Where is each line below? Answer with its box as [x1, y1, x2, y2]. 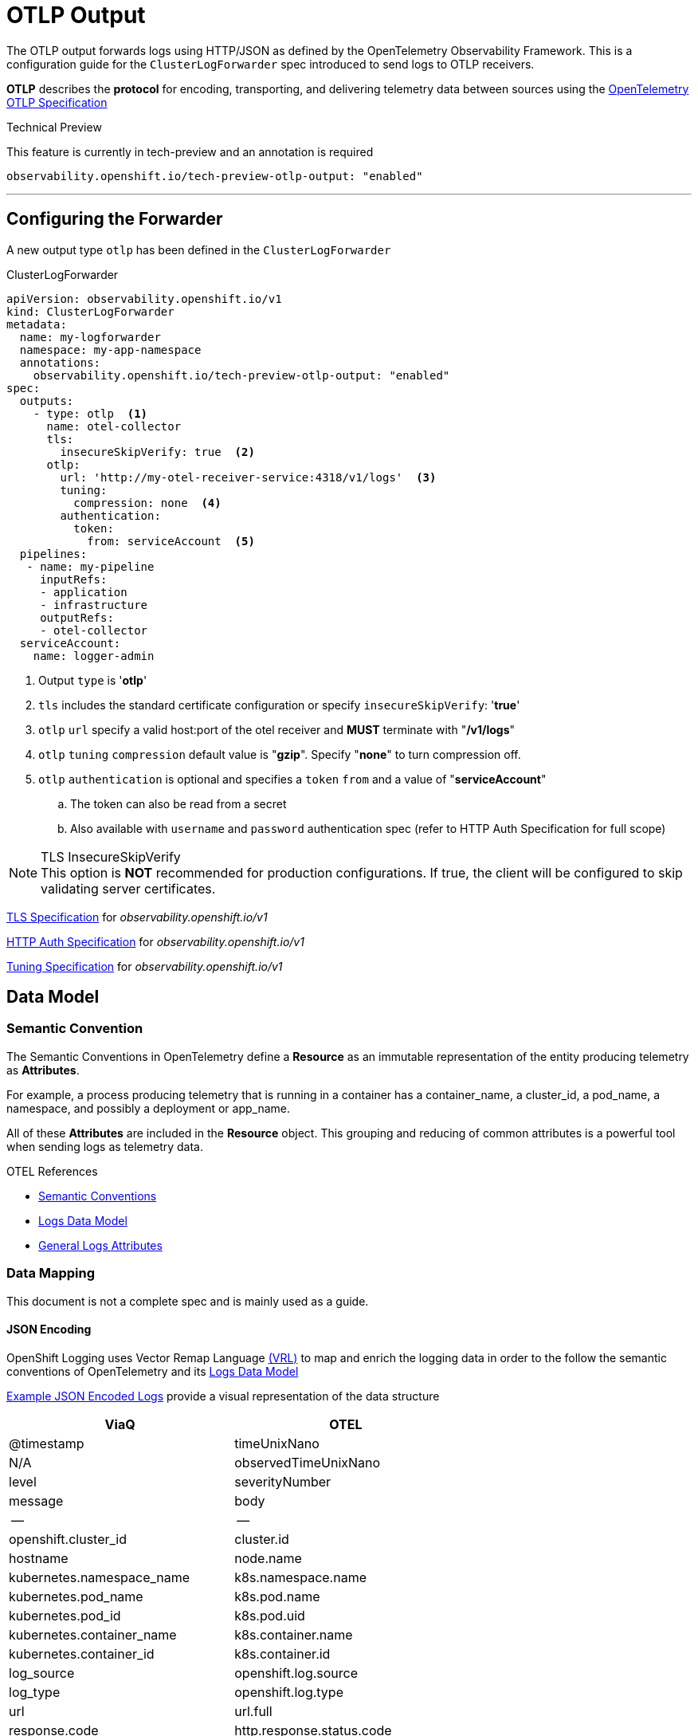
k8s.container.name [234, 1626, 353, 1643]
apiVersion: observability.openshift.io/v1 [6, 292, 282, 305]
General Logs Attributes [38, 1238, 163, 1252]
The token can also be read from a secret [70, 796, 287, 811]
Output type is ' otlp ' [38, 673, 147, 687]
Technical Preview [6, 120, 102, 134]
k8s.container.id [234, 1645, 331, 1662]
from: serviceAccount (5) [87, 534, 255, 548]
